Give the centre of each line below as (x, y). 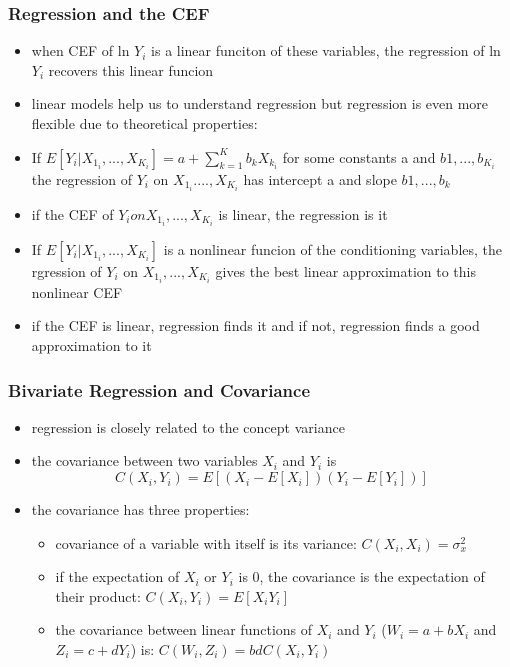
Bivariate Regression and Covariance (159, 389)
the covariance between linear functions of (184, 629)
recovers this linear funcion (131, 69)
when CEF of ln (80, 50)
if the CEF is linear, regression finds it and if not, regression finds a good (255, 325)
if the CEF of (72, 213)
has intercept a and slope (320, 178)
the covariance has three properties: (140, 509)
